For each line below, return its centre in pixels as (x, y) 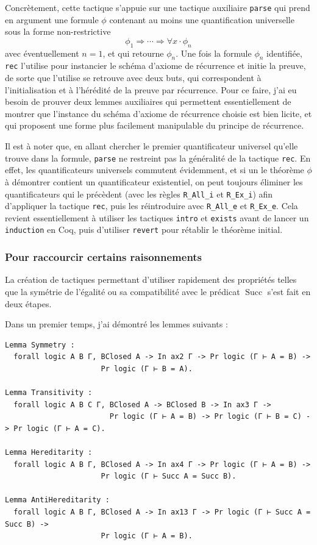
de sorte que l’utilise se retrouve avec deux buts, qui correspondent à (133, 78)
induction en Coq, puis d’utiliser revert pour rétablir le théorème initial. (144, 230)
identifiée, (284, 53)
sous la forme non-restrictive (58, 31)
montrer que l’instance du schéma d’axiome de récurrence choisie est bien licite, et (158, 113)
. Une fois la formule (214, 53)
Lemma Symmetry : (40, 345)
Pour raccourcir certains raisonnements (104, 257)
